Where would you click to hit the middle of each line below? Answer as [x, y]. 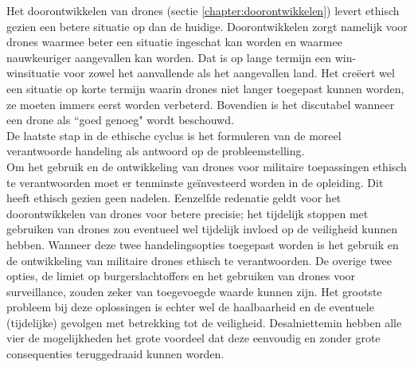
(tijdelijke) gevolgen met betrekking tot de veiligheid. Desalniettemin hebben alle [204, 322]
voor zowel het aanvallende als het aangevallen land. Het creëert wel [229, 73]
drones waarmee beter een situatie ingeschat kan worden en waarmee [174, 42]
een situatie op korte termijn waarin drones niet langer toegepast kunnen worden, [205, 88]
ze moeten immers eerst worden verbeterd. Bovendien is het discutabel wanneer [201, 104]
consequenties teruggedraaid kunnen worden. [115, 354]
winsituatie [33, 73]
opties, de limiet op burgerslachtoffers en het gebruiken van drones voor [181, 276]
